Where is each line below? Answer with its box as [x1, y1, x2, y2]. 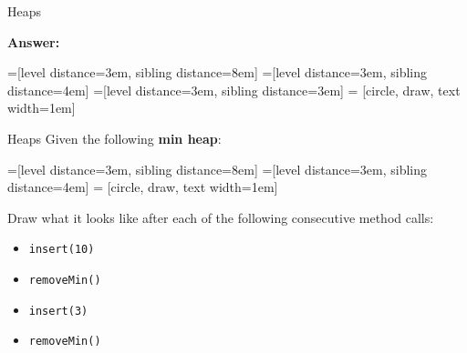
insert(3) [28, 304, 88, 318]
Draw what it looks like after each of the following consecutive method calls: [7, 207, 434, 227]
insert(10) [28, 243, 95, 257]
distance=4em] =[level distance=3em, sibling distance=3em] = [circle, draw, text [7, 80, 461, 99]
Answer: [7, 32, 60, 51]
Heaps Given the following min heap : [7, 128, 222, 147]
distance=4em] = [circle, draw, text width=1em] [7, 177, 278, 197]
